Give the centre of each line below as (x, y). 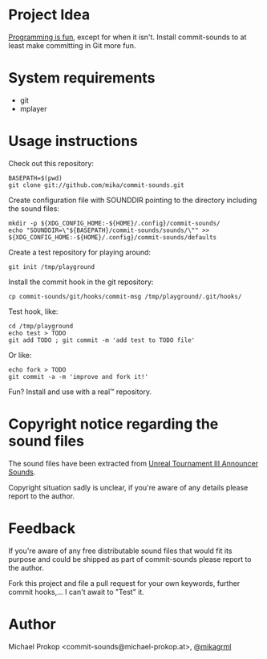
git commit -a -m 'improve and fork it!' (79, 376)
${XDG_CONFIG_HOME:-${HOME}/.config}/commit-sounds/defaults (113, 237)
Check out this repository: (51, 163)
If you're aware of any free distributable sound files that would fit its (120, 551)
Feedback (42, 528)
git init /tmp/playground (51, 266)
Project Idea (49, 15)
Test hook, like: (33, 311)
